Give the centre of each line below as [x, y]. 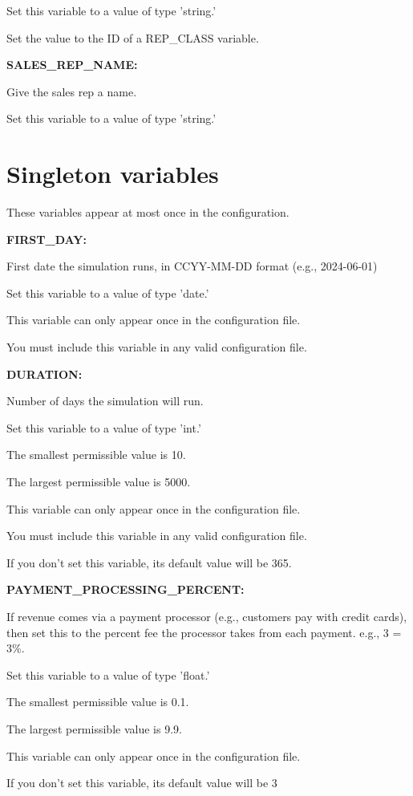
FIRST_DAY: [47, 239]
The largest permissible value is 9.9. [94, 728]
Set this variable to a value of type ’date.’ [108, 292]
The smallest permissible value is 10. [96, 455]
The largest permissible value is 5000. [99, 482]
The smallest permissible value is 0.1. [98, 702]
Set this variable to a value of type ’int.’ [104, 427]
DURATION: [45, 374]
